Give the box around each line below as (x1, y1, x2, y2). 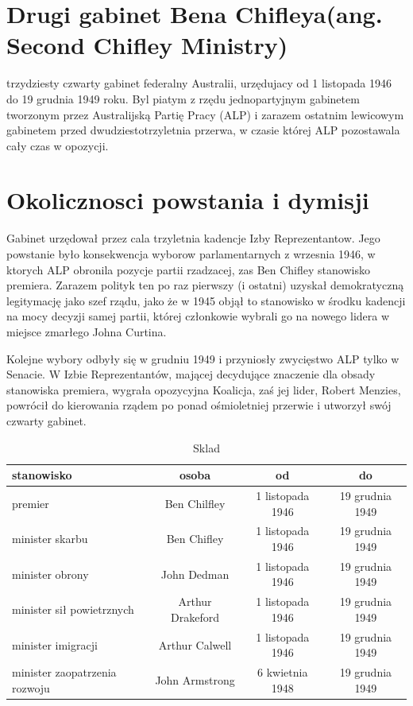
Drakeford (171, 608, 220, 625)
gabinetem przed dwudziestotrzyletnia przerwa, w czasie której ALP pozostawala (6, 122, 400, 138)
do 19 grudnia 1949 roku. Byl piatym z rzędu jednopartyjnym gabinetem (6, 90, 360, 107)
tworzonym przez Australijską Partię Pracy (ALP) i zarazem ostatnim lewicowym (6, 106, 404, 122)
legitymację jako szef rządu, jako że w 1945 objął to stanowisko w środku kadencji (6, 292, 406, 308)
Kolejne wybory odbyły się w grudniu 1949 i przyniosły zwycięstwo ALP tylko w (6, 350, 399, 367)
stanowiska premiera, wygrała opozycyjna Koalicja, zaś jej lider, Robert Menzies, (6, 381, 401, 398)
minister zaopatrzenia (12, 664, 117, 681)
